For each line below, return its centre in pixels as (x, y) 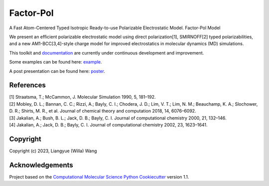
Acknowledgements (41, 165)
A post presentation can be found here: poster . (57, 71)
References (27, 85)
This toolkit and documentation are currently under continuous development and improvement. (107, 53)
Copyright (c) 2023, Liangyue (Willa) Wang (53, 151)
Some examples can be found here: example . (56, 62)
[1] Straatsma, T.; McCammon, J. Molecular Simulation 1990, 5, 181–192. (82, 97)
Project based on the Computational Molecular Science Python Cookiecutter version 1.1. (99, 177)
